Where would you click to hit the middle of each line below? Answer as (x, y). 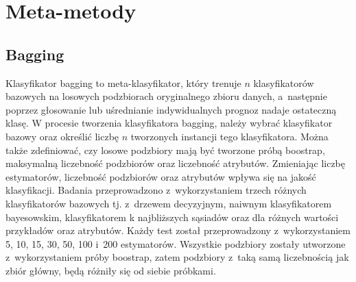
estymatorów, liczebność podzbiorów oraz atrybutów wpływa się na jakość (161, 176)
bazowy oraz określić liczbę (62, 136)
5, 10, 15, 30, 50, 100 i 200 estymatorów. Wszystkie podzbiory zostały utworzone (176, 243)
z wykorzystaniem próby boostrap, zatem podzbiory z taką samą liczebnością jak (177, 257)
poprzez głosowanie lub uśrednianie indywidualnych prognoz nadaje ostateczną (171, 109)
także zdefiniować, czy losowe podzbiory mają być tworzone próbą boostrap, (165, 150)
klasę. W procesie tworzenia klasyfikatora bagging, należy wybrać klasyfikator (169, 123)
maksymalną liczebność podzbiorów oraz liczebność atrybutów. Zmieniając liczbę (175, 163)
